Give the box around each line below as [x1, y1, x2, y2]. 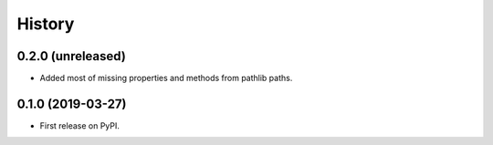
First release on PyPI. [39, 119, 121, 131]
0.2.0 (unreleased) [16, 48, 127, 64]
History [16, 14, 75, 34]
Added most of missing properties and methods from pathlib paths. [39, 73, 293, 84]
